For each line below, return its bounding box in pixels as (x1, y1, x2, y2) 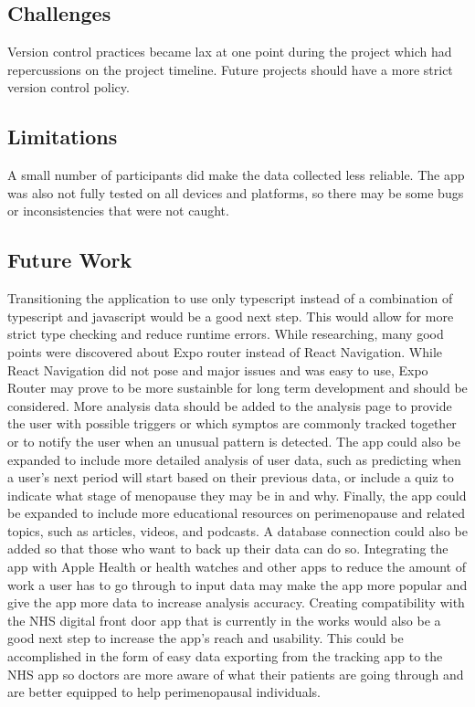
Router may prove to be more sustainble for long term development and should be (7, 378, 468, 397)
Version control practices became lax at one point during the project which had (7, 42, 452, 61)
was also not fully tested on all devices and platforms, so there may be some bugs (7, 183, 464, 202)
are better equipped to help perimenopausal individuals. (7, 682, 321, 702)
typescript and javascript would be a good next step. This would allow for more (7, 306, 454, 325)
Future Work (7, 246, 132, 274)
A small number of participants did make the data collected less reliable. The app (7, 165, 465, 185)
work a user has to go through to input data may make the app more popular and (7, 575, 468, 594)
